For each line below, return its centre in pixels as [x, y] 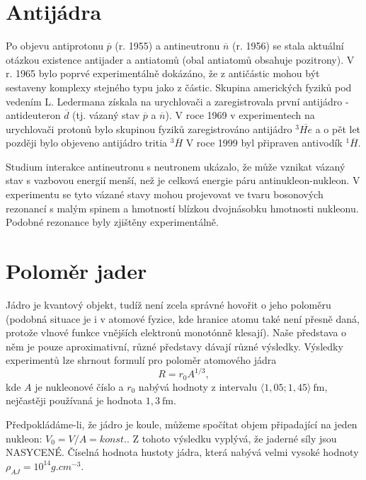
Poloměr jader [76, 271]
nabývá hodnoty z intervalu [198, 386]
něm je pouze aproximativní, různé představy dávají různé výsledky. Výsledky [175, 346]
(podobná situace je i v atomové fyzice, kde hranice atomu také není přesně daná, [183, 318]
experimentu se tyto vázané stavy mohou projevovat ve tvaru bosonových [165, 194]
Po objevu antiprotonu [55, 46]
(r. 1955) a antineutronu [167, 46]
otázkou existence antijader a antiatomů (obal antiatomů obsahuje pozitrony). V [180, 59]
